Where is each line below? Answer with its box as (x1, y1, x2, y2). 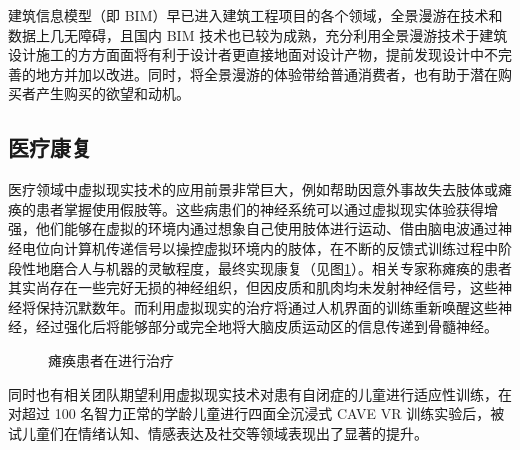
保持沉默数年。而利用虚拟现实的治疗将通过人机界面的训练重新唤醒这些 (35, 296, 498, 317)
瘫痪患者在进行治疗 (48, 349, 174, 370)
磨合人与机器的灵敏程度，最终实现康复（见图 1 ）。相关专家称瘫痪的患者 (49, 257, 512, 278)
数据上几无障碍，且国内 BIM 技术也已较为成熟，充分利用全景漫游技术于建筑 (8, 24, 508, 45)
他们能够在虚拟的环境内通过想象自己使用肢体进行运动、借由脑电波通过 (35, 218, 498, 239)
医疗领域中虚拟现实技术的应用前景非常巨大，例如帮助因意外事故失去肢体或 (8, 179, 498, 200)
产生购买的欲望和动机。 (35, 83, 190, 104)
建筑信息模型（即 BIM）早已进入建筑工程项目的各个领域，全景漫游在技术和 (8, 5, 503, 25)
